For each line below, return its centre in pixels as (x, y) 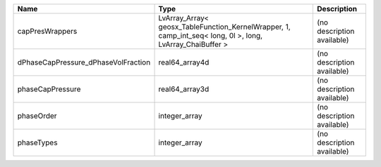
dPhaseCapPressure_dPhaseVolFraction (84, 62)
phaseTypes (37, 142)
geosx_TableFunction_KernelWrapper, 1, (224, 27)
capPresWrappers (47, 31)
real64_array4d (184, 62)
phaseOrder (37, 116)
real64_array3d (184, 89)
